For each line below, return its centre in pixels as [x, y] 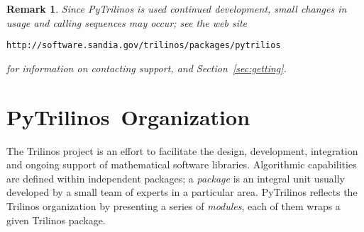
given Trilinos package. [56, 220]
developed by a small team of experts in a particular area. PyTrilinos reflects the [182, 192]
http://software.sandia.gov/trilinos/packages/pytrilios [144, 46]
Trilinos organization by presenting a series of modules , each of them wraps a [173, 205]
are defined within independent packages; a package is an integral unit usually [176, 178]
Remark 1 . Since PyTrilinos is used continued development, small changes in [177, 8]
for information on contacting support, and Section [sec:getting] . [147, 68]
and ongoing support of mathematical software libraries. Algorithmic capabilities [182, 164]
